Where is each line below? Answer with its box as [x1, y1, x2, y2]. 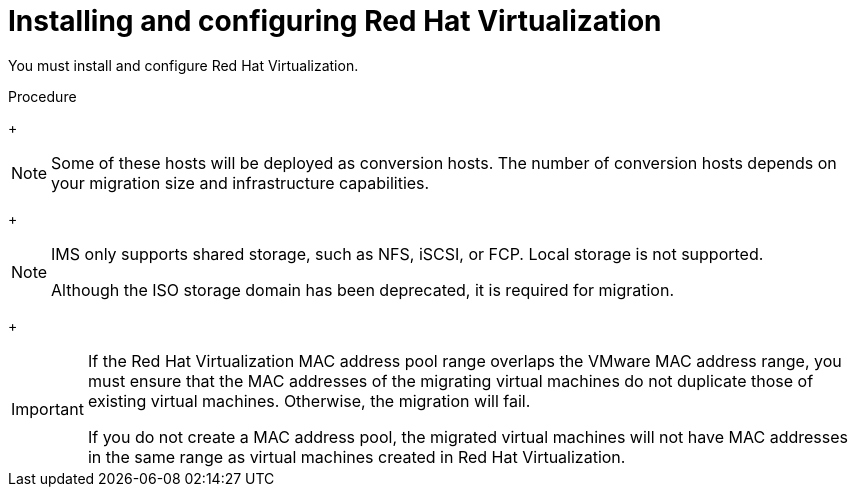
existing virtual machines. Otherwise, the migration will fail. [87, 390, 531, 411]
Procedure [8, 87, 77, 105]
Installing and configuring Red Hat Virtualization [8, 4, 662, 38]
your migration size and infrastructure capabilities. [51, 172, 430, 193]
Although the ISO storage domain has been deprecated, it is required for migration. [51, 279, 675, 300]
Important [11, 398, 84, 419]
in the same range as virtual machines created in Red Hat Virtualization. [87, 446, 626, 467]
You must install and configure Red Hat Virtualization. [8, 56, 359, 74]
